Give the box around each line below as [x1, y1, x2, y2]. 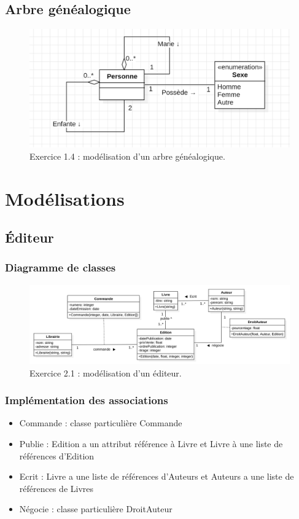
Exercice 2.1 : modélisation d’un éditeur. [29, 366, 182, 379]
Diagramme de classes [5, 260, 116, 275]
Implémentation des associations [5, 392, 168, 408]
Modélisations [5, 185, 125, 211]
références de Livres [19, 482, 94, 494]
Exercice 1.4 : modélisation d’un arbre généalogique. [29, 149, 225, 162]
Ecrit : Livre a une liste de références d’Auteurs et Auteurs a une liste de [19, 470, 294, 483]
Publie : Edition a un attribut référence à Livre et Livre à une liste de [19, 437, 283, 450]
